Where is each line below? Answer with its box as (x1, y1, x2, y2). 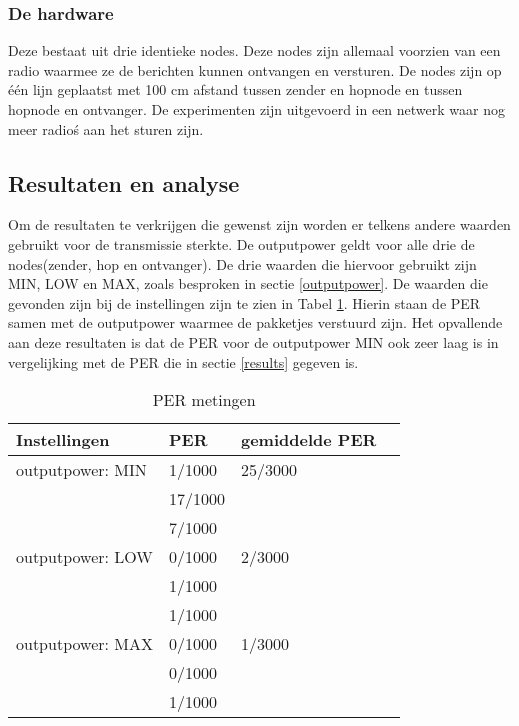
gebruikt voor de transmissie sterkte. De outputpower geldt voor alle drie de (8, 233, 475, 254)
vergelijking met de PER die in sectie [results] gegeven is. (8, 351, 359, 372)
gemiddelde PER (240, 428, 377, 452)
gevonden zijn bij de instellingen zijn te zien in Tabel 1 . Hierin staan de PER (8, 292, 481, 313)
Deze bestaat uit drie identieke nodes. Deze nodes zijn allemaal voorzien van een (8, 40, 501, 61)
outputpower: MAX (16, 632, 153, 656)
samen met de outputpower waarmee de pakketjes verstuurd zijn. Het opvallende (8, 312, 503, 333)
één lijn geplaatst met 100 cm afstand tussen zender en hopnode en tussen (8, 79, 463, 100)
